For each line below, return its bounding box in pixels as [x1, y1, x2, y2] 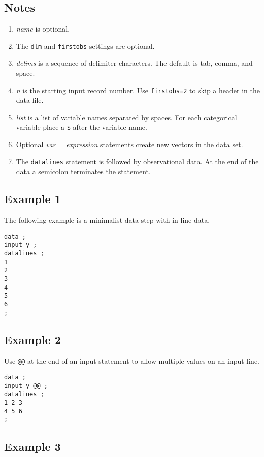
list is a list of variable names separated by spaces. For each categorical [16, 111, 237, 122]
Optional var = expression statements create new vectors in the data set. [16, 139, 243, 150]
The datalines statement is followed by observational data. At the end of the [16, 156, 259, 166]
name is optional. [16, 23, 70, 34]
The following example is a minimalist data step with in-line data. [4, 215, 210, 225]
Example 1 [4, 191, 61, 207]
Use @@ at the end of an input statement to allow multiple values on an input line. [4, 355, 260, 366]
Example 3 [4, 438, 61, 454]
